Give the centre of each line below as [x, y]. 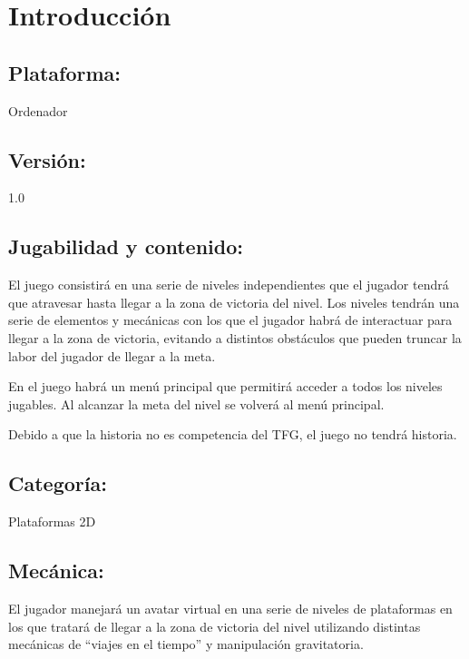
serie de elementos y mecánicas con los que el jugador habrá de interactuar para [230, 320]
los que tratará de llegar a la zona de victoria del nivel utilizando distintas [215, 626]
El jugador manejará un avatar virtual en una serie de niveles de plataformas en [230, 608]
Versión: [47, 159]
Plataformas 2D [52, 521]
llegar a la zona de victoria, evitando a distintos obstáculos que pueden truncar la [235, 337]
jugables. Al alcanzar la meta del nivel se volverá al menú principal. [196, 403]
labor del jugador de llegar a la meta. [112, 355]
